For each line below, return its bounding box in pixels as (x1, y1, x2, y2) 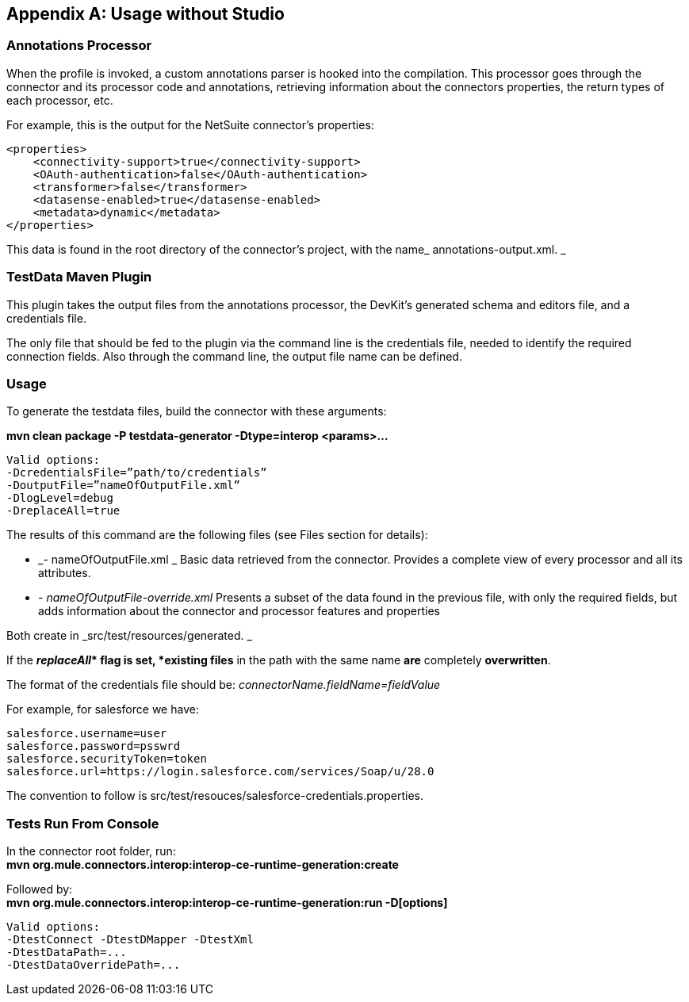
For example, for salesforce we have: (6, 702, 199, 717)
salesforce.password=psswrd (6, 740, 181, 753)
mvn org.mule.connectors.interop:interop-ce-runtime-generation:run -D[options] (6, 896, 448, 910)
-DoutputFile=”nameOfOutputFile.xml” (6, 479, 241, 492)
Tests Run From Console (6, 815, 159, 832)
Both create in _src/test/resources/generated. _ (6, 629, 252, 643)
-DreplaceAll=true (6, 504, 121, 518)
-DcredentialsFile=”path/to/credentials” (6, 466, 267, 480)
